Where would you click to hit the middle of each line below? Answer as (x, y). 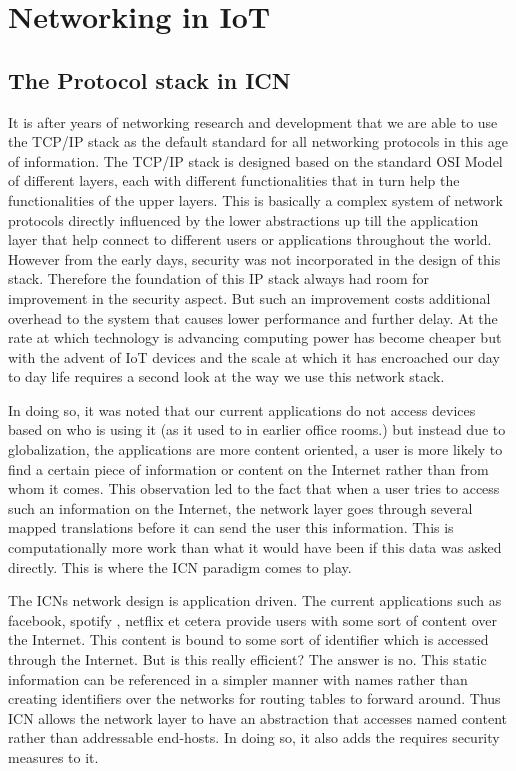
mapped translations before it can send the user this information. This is (231, 527)
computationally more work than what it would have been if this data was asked (255, 547)
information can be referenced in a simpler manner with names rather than (238, 678)
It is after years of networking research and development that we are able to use (253, 121)
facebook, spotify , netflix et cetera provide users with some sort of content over (252, 619)
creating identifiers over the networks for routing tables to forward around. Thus (254, 698)
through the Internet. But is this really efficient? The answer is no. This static (247, 659)
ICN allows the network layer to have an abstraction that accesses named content (257, 717)
